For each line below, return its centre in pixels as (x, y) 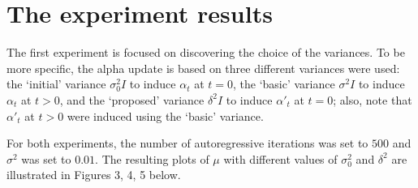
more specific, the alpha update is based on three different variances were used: (203, 68)
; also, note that (373, 99)
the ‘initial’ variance (56, 84)
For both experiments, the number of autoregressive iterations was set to (187, 143)
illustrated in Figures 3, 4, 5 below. (94, 175)
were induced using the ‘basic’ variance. (165, 115)
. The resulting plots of (152, 158)
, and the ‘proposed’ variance (132, 99)
